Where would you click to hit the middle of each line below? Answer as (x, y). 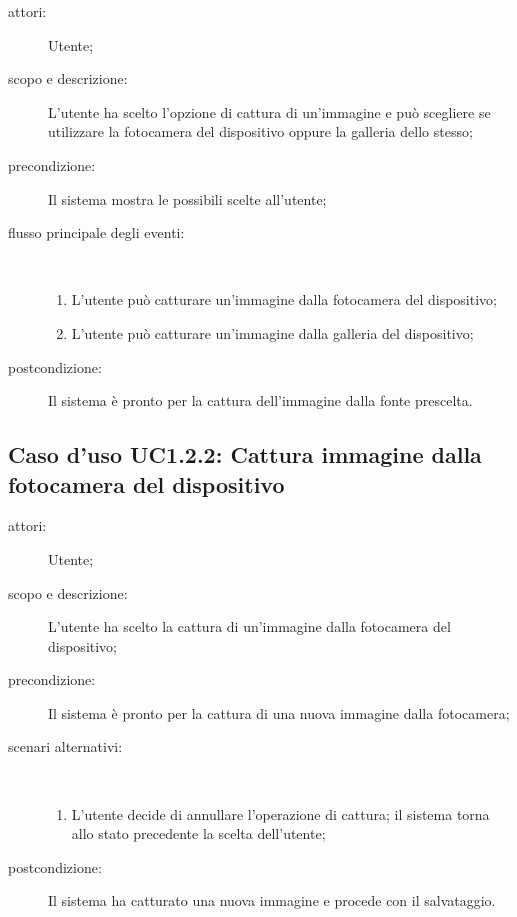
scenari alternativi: (65, 746)
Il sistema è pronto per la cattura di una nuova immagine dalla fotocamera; (279, 712)
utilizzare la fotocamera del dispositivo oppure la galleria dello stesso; (260, 131)
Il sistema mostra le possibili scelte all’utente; (187, 198)
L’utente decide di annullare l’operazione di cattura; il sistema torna (280, 813)
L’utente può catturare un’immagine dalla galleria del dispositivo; (272, 332)
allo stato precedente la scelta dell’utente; (198, 833)
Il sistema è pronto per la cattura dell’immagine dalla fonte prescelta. (260, 400)
